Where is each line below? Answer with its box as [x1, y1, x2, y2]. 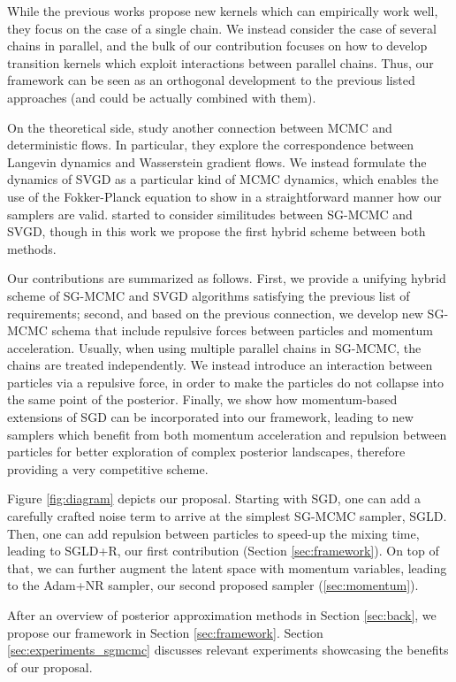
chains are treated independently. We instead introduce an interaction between [7, 356, 433, 374]
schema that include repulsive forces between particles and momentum [51, 321, 433, 340]
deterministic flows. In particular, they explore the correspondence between [7, 135, 414, 154]
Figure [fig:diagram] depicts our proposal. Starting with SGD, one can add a [7, 489, 421, 508]
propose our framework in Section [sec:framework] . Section [7, 623, 323, 641]
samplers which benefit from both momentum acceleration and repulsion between [7, 425, 447, 443]
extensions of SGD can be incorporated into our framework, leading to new [7, 408, 414, 426]
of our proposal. [7, 657, 93, 676]
